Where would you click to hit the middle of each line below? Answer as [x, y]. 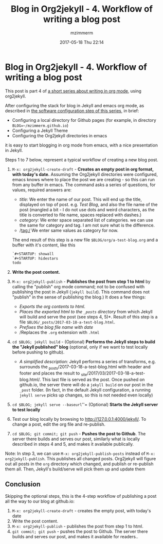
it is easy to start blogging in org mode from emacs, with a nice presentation [81, 145]
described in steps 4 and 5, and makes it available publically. [73, 444]
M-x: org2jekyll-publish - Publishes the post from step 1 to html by [81, 281]
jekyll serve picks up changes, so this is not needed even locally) [86, 395]
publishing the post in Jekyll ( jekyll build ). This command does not [81, 292]
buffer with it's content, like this [44, 245]
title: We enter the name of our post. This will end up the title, [81, 199]
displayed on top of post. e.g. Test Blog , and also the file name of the [89, 204]
